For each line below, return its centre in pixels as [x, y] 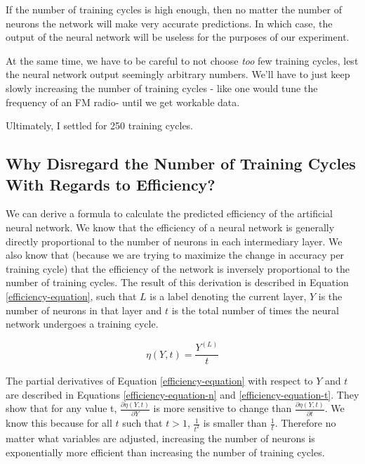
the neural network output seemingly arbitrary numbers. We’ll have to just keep [178, 74]
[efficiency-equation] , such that [71, 296]
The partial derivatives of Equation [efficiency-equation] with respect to [159, 381]
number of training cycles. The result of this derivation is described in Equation [177, 282]
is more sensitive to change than [223, 408]
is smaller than [235, 423]
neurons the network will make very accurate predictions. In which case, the [169, 23]
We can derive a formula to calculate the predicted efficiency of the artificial [170, 213]
